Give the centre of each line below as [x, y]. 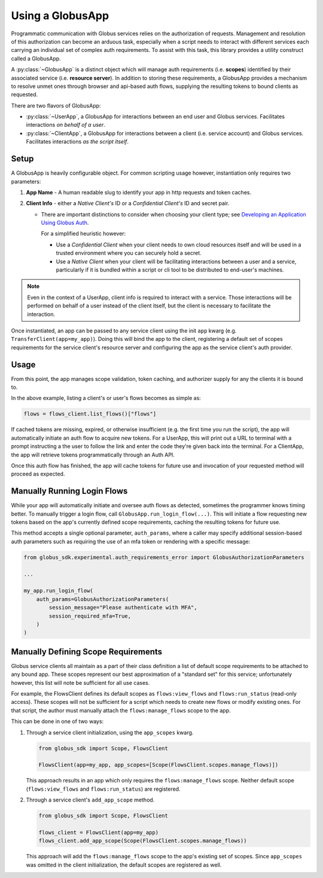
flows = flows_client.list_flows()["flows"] [90, 414]
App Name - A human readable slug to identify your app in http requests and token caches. [138, 192]
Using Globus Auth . [65, 223]
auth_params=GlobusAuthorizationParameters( [103, 599]
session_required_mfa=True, [90, 616]
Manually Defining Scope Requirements [87, 652]
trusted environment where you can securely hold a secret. [129, 253]
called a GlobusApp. [36, 58]
